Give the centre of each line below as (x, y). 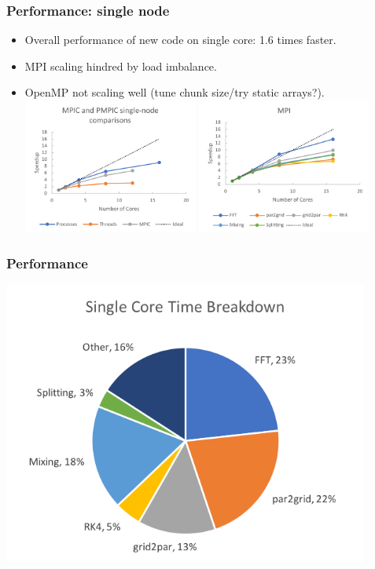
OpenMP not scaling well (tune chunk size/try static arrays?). (175, 92)
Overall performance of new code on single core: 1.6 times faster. (180, 40)
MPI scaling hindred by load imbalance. (121, 66)
